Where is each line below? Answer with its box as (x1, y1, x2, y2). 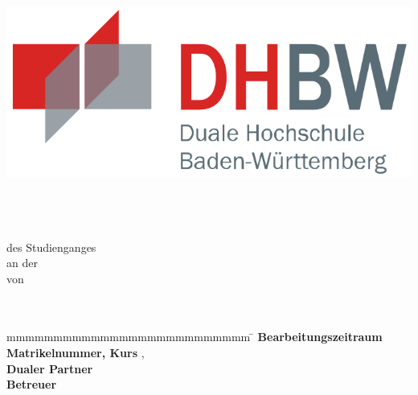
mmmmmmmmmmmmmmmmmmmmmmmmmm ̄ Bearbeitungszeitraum (6, 328, 383, 345)
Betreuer (6, 376, 57, 393)
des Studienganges (6, 238, 96, 255)
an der (6, 254, 38, 271)
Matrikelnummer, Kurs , (6, 344, 145, 361)
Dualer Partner (6, 360, 93, 376)
